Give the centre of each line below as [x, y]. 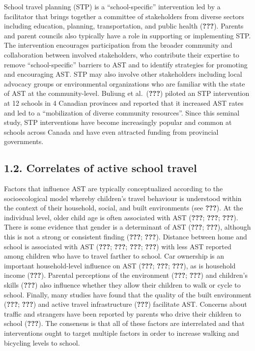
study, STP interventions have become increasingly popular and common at [118, 122]
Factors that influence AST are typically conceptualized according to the [113, 189]
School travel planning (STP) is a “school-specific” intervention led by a [112, 6]
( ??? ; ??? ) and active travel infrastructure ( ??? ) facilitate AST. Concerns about [126, 304]
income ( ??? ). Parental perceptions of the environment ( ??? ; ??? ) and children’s [126, 275]
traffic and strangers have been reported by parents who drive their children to [123, 313]
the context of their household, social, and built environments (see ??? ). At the [124, 208]
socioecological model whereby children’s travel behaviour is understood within [123, 198]
